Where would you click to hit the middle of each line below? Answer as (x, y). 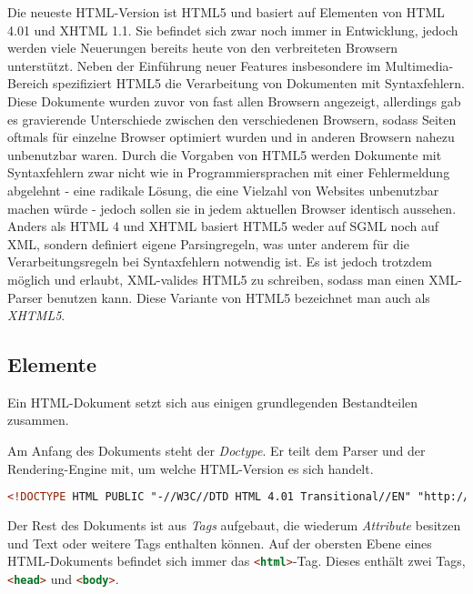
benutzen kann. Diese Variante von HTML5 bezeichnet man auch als (238, 297)
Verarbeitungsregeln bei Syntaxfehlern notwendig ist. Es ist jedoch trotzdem (220, 262)
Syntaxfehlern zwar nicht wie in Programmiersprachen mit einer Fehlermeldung (229, 172)
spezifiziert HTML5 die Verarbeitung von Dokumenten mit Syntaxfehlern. (258, 83)
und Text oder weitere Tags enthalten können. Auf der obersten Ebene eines (220, 543)
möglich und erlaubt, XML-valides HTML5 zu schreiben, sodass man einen (216, 279)
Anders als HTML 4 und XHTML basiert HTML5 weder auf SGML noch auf (223, 226)
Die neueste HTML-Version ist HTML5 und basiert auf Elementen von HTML (226, 12)
